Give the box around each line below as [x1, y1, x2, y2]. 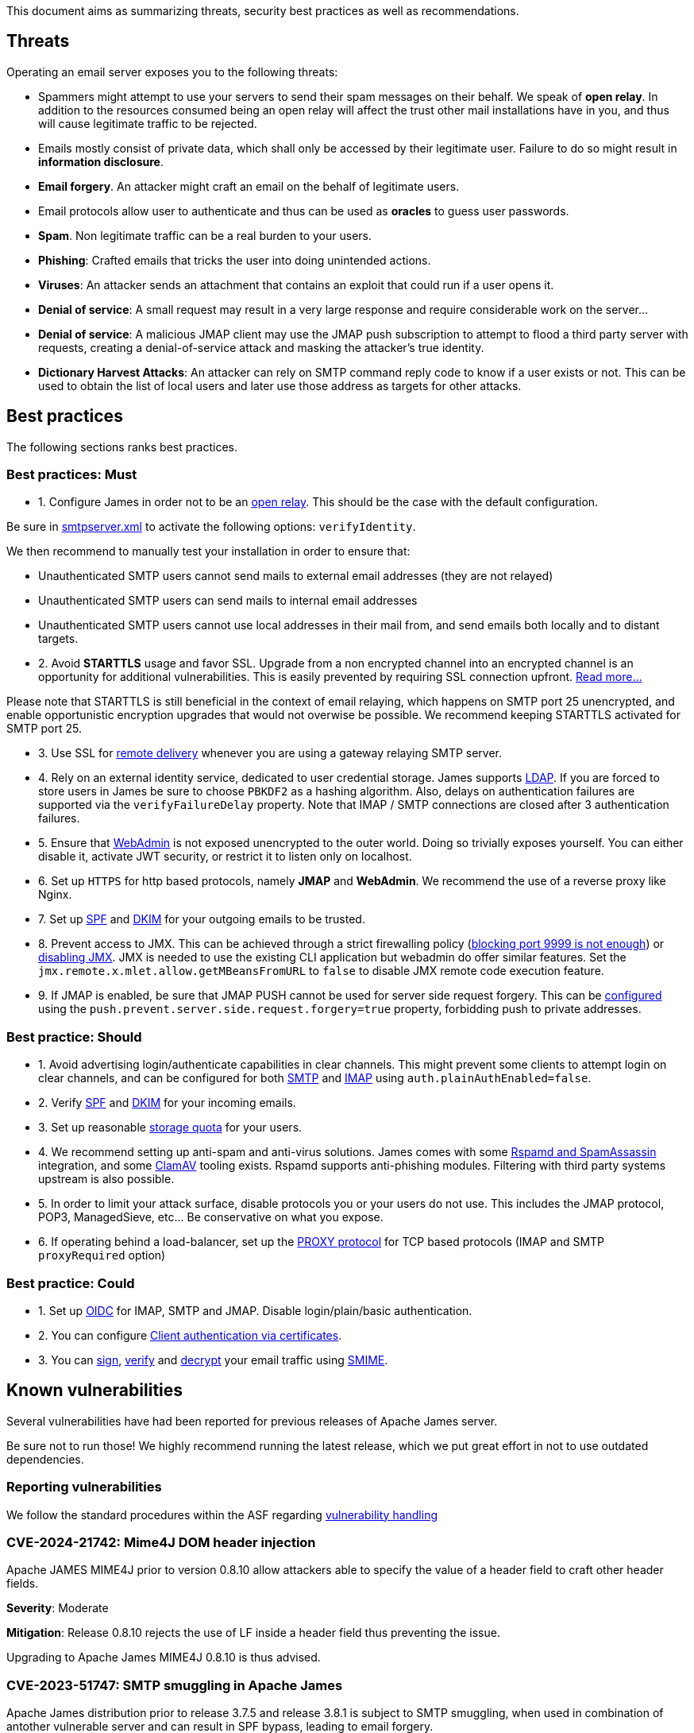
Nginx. [38, 888, 72, 902]
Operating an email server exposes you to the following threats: [6, 64, 338, 79]
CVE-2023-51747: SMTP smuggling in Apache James [6, 1677, 343, 1693]
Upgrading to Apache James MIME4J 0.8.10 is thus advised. [6, 1650, 321, 1665]
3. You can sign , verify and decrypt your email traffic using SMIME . [38, 1352, 388, 1367]
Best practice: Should [6, 1028, 142, 1045]
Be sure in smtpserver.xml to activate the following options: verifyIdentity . [6, 520, 416, 534]
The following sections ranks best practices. [6, 439, 237, 454]
